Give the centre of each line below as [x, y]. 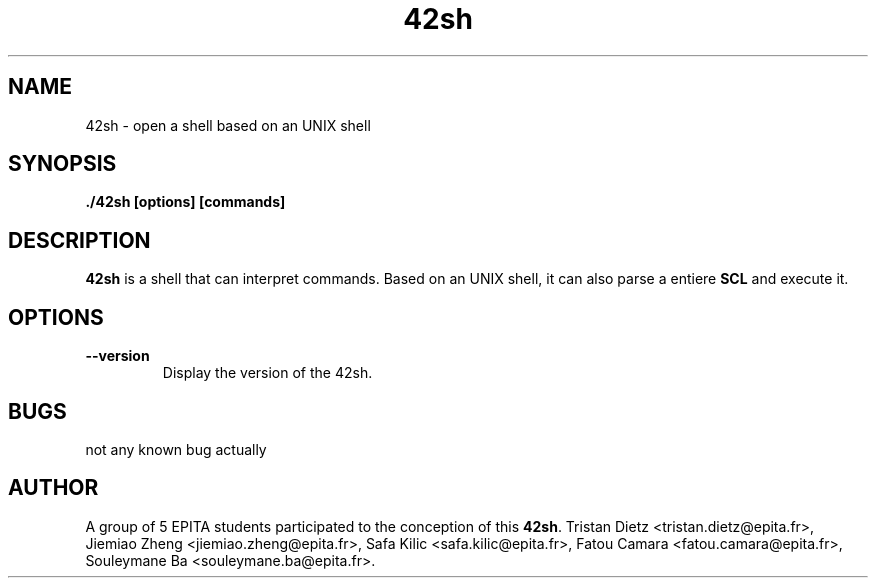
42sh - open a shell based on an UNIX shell [228, 125]
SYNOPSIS [62, 164]
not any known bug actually [176, 449]
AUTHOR [53, 488]
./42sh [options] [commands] [185, 202]
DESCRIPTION [79, 240]
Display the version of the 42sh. [267, 373]
